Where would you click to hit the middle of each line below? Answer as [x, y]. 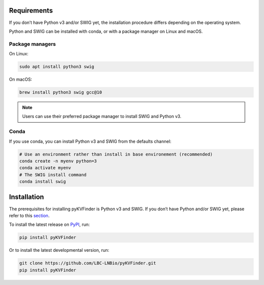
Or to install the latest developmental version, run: [59, 250]
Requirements [31, 11]
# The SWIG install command [53, 175]
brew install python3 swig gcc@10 [61, 92]
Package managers [33, 44]
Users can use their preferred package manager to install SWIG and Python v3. [102, 116]
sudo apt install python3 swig [57, 67]
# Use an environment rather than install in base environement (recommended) [116, 154]
